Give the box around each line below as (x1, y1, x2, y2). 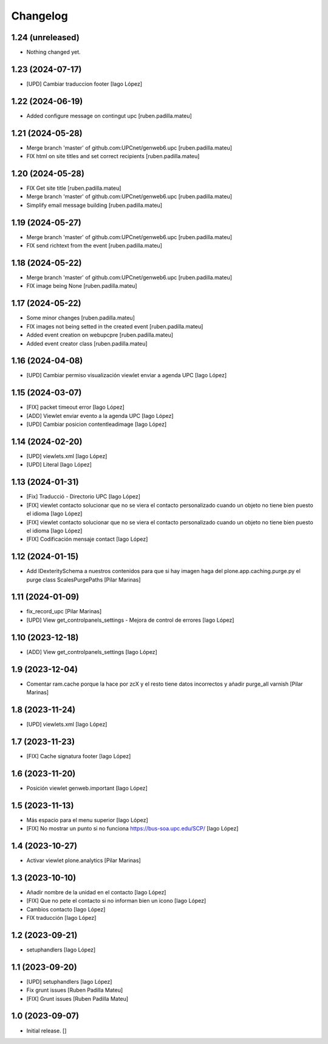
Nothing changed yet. (26, 49, 81, 56)
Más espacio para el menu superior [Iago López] (26, 816, 148, 824)
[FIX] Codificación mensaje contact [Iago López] (26, 535, 148, 543)
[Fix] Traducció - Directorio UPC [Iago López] (26, 493, 141, 500)
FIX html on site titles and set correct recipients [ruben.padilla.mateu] (26, 153, 200, 160)
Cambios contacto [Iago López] (26, 905, 106, 913)
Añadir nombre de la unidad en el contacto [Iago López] (26, 888, 166, 896)
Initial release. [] (26, 1027, 67, 1034)
